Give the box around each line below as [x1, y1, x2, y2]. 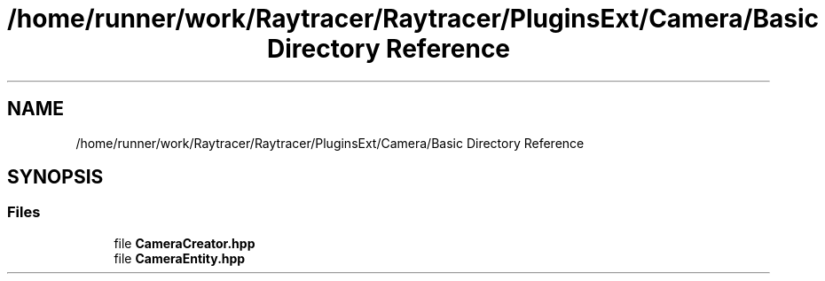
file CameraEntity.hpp [114, 250, 246, 266]
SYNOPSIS [7, 166, 104, 189]
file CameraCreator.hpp [114, 235, 255, 251]
